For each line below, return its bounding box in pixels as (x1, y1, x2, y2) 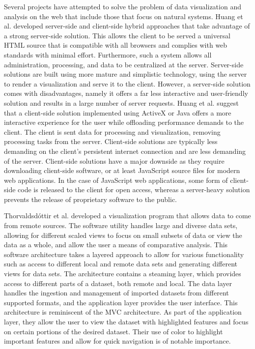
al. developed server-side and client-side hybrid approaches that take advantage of (4, 21, 250, 31)
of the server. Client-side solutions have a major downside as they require (4, 155, 225, 166)
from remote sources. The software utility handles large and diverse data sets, (4, 220, 238, 231)
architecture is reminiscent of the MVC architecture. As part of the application (4, 307, 242, 317)
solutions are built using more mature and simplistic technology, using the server (4, 69, 247, 79)
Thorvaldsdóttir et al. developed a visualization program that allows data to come (4, 210, 251, 221)
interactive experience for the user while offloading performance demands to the (4, 117, 244, 127)
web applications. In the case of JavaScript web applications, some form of (4, 174, 228, 185)
